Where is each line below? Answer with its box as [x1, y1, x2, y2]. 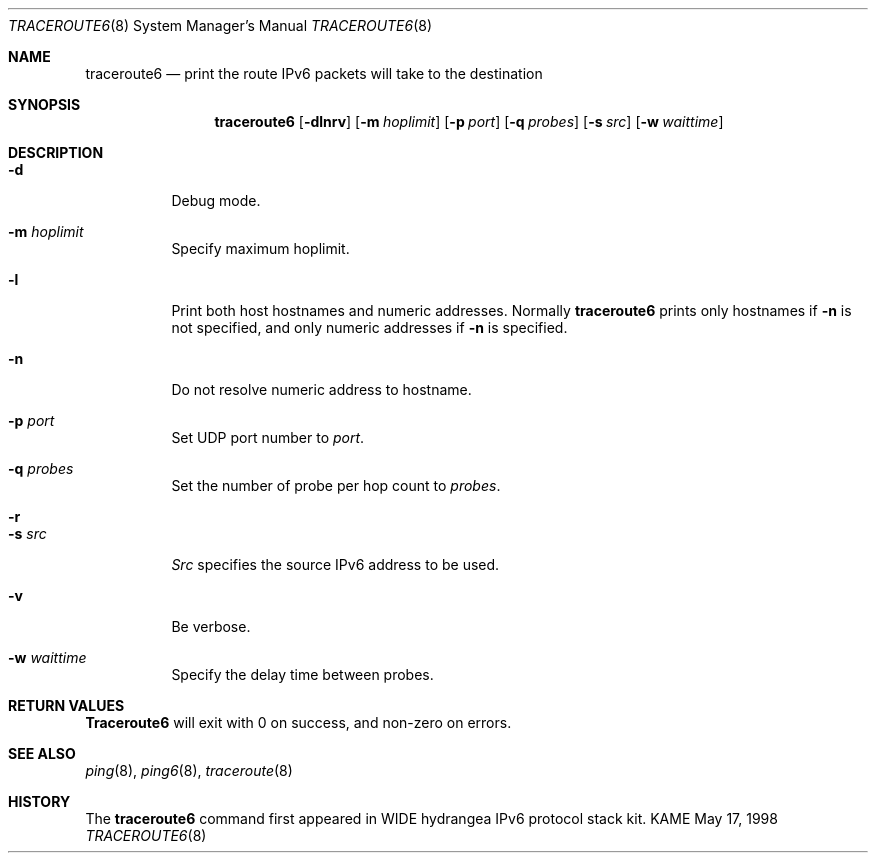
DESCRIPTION [8, 144, 104, 161]
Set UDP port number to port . [171, 429, 365, 446]
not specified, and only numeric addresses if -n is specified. [171, 319, 568, 336]
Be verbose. [171, 618, 251, 635]
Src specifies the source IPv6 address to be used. [171, 556, 500, 573]
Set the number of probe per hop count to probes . [171, 477, 501, 494]
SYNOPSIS [8, 96, 81, 113]
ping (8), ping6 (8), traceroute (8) [85, 762, 293, 779]
